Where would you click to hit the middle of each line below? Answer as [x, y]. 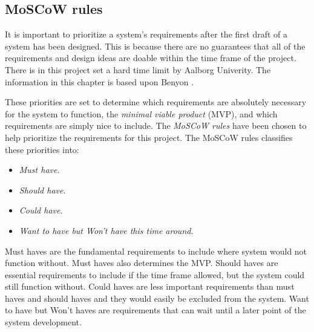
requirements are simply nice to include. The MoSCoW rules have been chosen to [156, 125]
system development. [43, 322]
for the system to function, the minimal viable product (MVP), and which [141, 113]
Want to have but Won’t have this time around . [106, 230]
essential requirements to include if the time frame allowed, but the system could [155, 274]
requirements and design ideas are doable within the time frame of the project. [151, 58]
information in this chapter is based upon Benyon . [100, 81]
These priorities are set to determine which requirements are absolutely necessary [156, 102]
